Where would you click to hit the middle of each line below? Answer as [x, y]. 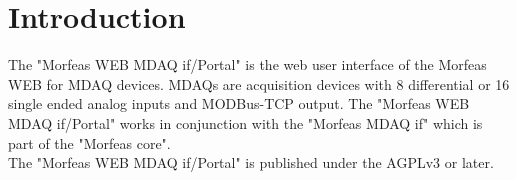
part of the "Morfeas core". [89, 142]
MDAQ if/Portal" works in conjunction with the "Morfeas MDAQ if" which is [245, 122]
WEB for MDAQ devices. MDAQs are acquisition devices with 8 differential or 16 [259, 83]
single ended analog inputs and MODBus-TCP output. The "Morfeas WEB [239, 103]
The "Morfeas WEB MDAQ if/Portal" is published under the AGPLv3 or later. [251, 162]
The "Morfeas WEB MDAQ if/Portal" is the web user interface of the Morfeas [247, 64]
